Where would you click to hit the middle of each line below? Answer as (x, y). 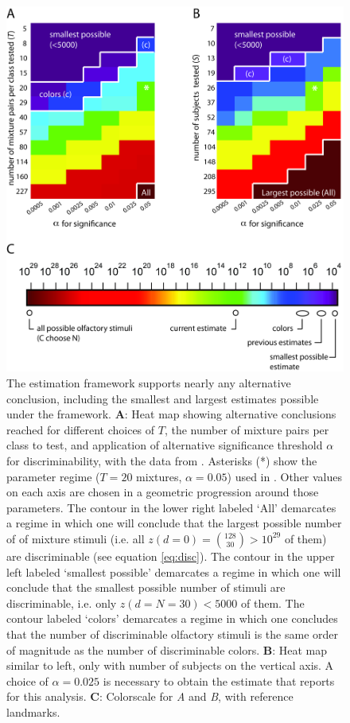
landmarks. (33, 711)
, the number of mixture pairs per (247, 429)
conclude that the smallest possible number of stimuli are (146, 587)
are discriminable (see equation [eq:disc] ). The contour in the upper (171, 556)
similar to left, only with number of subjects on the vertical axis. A (170, 665)
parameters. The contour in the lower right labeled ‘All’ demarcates (171, 507)
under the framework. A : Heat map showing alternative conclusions (171, 414)
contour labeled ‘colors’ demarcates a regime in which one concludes (172, 618)
